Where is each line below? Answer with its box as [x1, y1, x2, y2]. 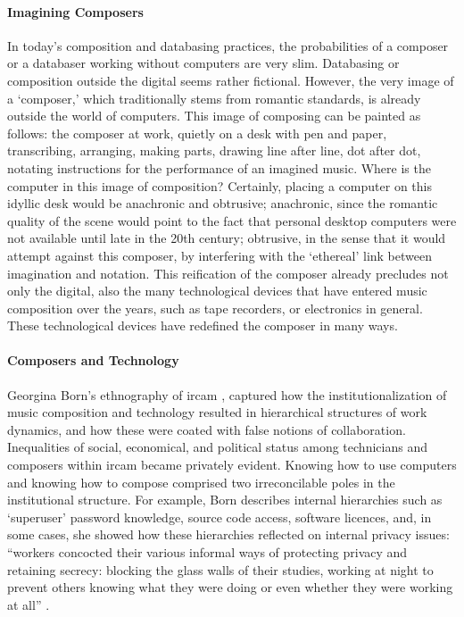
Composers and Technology [7, 351, 179, 370]
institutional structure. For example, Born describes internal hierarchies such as [7, 490, 443, 509]
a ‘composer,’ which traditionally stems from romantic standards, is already [7, 88, 421, 107]
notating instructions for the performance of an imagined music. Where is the [7, 158, 431, 177]
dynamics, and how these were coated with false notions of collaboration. [7, 420, 406, 438]
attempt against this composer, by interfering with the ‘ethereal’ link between [7, 246, 432, 264]
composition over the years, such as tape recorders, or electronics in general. [7, 298, 423, 317]
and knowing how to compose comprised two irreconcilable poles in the [7, 472, 395, 491]
